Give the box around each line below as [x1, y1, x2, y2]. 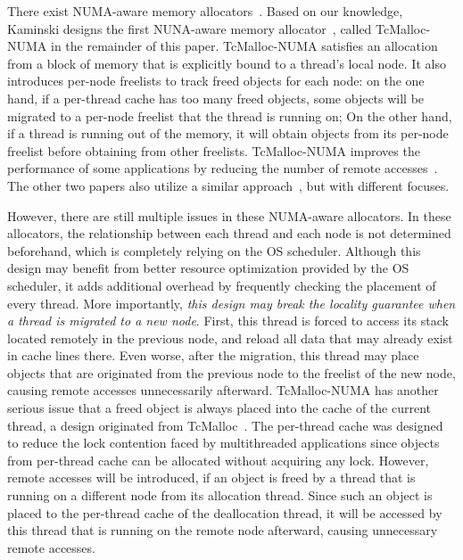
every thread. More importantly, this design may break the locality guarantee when [7, 293, 456, 312]
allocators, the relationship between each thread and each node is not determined [7, 224, 451, 243]
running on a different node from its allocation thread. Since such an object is [7, 486, 433, 505]
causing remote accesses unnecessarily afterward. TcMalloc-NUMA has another [7, 381, 439, 399]
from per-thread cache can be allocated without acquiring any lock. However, [7, 450, 429, 469]
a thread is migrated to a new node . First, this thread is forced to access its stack [7, 311, 449, 330]
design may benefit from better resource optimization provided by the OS [7, 259, 409, 277]
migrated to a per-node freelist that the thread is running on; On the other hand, [7, 106, 452, 125]
